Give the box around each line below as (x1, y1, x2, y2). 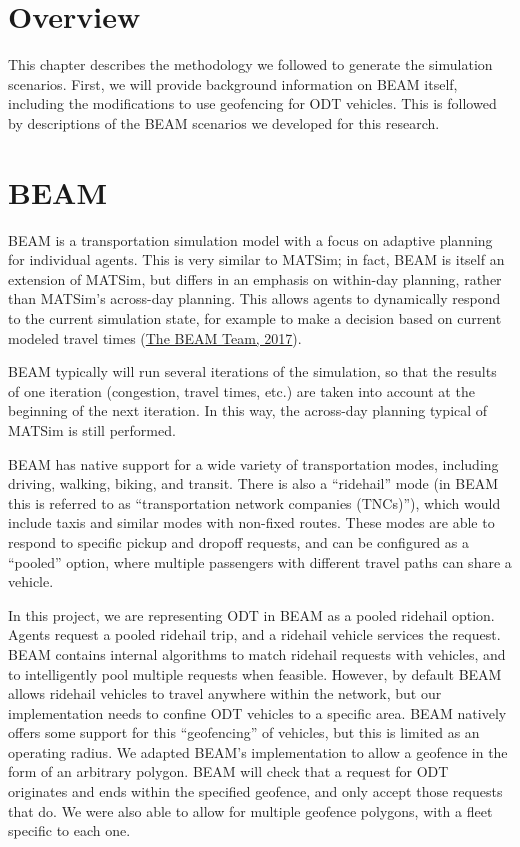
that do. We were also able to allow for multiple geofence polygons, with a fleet (8, 800, 493, 821)
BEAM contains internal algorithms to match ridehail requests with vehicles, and (8, 643, 506, 664)
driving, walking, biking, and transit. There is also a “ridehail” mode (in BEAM (8, 473, 499, 494)
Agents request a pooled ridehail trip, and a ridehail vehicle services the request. (8, 624, 501, 645)
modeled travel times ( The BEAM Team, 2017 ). (8, 327, 302, 348)
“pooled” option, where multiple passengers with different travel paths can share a (8, 551, 512, 572)
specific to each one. (8, 820, 131, 841)
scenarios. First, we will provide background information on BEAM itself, (8, 73, 458, 94)
